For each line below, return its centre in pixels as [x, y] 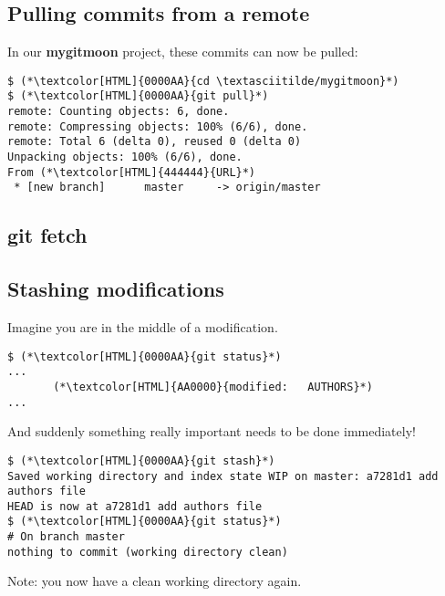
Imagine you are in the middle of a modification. [143, 327]
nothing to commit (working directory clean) [148, 552]
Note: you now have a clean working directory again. [155, 581]
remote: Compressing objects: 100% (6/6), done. [158, 126]
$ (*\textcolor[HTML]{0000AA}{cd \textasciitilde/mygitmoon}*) [203, 81]
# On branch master [66, 537]
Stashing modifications [116, 289]
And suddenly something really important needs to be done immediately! [212, 431]
